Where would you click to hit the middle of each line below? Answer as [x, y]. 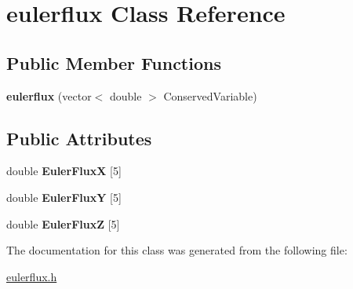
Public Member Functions [114, 62]
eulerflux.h [32, 276]
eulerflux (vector [49, 95]
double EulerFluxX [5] [64, 171]
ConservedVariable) [210, 95]
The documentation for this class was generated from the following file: [177, 250]
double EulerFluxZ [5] [63, 223]
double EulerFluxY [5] [64, 197]
